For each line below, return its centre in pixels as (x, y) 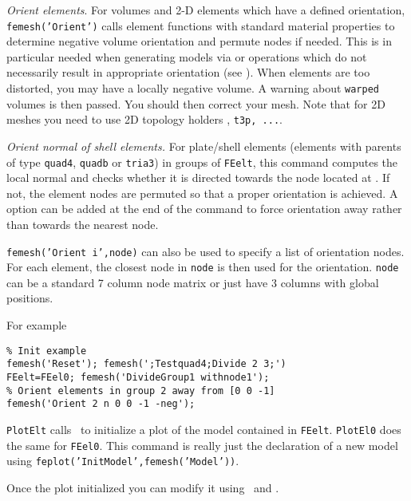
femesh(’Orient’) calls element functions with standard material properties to (201, 25)
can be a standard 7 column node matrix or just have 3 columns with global (193, 282)
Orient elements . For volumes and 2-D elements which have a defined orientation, (206, 10)
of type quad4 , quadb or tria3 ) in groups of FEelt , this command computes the (202, 162)
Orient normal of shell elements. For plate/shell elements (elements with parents (204, 146)
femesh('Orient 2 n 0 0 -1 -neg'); (101, 404)
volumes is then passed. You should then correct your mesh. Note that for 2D (196, 103)
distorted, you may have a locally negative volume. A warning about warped (193, 88)
